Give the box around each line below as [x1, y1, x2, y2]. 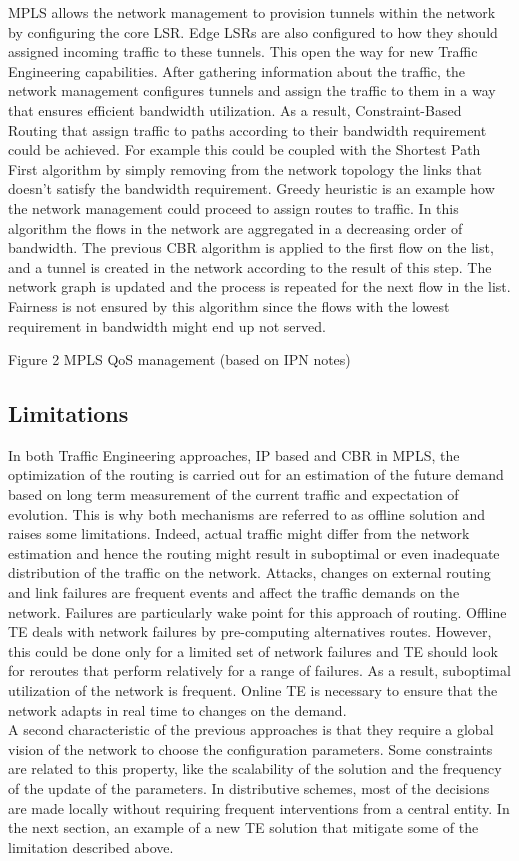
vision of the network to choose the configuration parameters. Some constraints [8, 738, 493, 759]
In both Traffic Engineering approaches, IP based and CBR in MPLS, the [8, 444, 460, 465]
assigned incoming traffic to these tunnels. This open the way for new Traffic [8, 41, 478, 62]
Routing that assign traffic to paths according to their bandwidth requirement [8, 119, 487, 140]
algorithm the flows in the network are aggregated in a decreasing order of [8, 217, 463, 238]
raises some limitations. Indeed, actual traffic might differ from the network [8, 523, 470, 544]
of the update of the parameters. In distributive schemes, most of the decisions [8, 777, 490, 798]
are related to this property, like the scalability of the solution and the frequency [8, 758, 502, 779]
